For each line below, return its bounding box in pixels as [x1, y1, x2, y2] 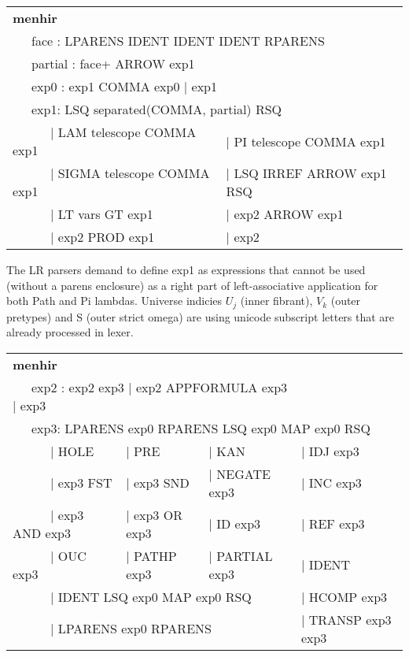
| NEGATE [208, 464, 271, 483]
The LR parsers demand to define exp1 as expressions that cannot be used [6, 262, 366, 277]
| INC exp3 [300, 473, 362, 492]
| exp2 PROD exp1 [50, 228, 155, 246]
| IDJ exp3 [300, 441, 359, 460]
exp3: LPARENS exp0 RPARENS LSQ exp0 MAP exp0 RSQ [31, 418, 370, 437]
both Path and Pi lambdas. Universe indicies [6, 292, 223, 309]
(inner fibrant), [240, 292, 313, 309]
